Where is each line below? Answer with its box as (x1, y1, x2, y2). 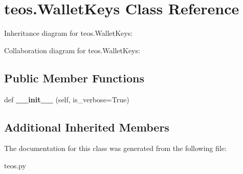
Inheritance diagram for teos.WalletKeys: (4, 28, 133, 38)
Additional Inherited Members (4, 119, 169, 135)
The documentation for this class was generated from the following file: (4, 143, 227, 154)
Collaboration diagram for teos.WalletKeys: (4, 45, 140, 55)
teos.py (4, 160, 26, 170)
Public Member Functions (4, 70, 144, 85)
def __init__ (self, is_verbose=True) (4, 94, 129, 104)
